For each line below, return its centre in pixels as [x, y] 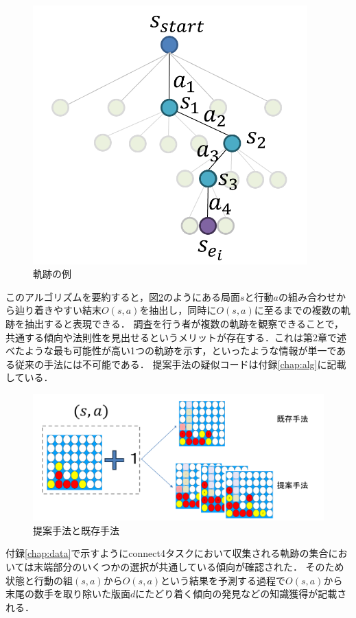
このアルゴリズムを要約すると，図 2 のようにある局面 [123, 296]
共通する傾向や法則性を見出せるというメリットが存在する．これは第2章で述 [176, 337]
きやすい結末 [72, 310]
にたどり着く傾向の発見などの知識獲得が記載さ [241, 594]
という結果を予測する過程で [223, 580]
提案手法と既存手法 [76, 530]
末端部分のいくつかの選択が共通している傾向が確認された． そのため [189, 566]
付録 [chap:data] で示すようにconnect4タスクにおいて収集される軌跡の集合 [167, 553]
